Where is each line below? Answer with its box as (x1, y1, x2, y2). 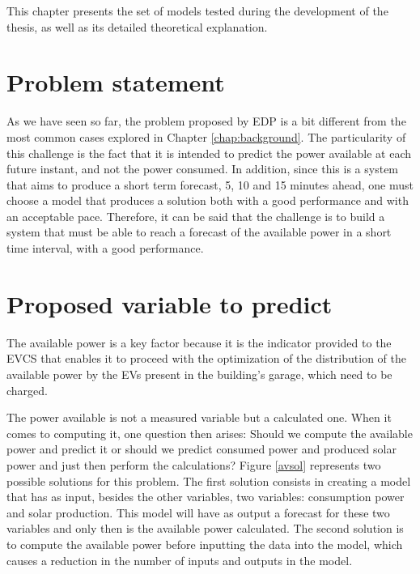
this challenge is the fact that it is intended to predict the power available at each (6, 144, 411, 161)
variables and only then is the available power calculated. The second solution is (6, 520, 404, 537)
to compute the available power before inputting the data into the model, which (6, 535, 403, 552)
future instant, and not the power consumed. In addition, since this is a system (6, 160, 399, 177)
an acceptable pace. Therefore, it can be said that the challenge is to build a (6, 207, 385, 224)
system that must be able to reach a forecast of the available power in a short (6, 223, 392, 240)
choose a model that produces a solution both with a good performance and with (6, 192, 409, 209)
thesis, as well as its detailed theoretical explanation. (6, 18, 268, 35)
